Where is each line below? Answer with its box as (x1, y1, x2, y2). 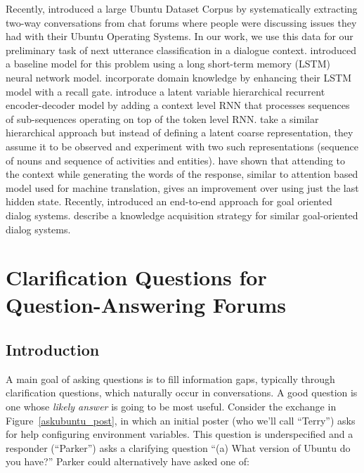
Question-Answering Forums (6, 290, 287, 319)
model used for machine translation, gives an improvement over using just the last (6, 180, 359, 195)
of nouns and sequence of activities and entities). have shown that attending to (6, 153, 346, 167)
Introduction (6, 339, 100, 361)
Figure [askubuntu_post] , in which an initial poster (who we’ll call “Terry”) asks (6, 413, 356, 427)
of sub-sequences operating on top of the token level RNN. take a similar (6, 111, 319, 126)
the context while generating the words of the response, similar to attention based (6, 167, 358, 181)
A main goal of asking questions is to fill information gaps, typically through (6, 371, 335, 386)
